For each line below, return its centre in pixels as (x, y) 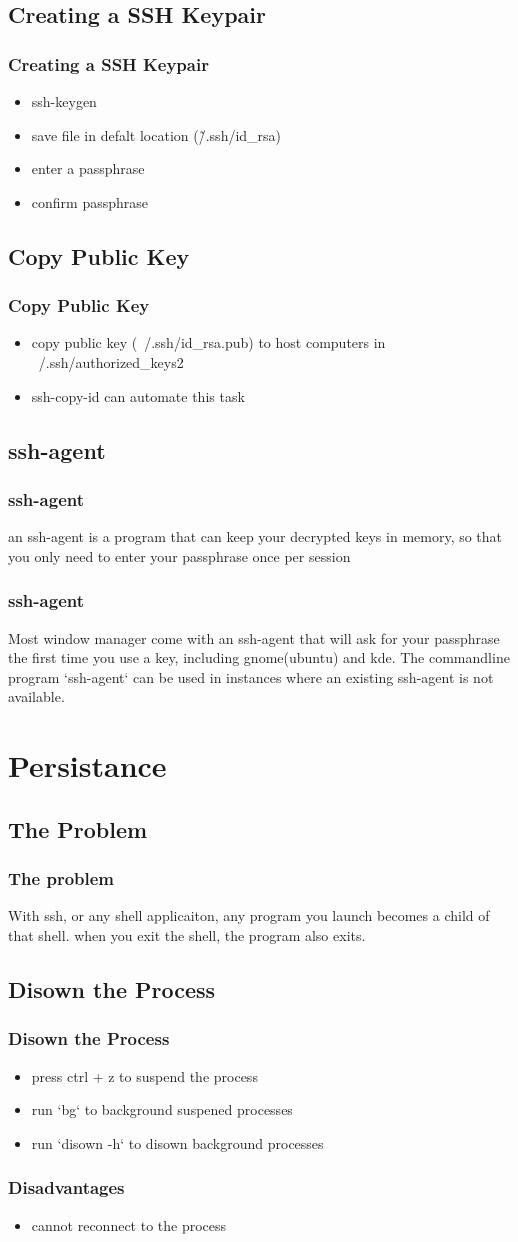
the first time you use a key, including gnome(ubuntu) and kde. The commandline (259, 657)
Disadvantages (66, 1187)
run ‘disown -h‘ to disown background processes (177, 1142)
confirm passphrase (89, 201)
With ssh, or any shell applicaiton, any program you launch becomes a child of (249, 915)
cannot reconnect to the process (129, 1224)
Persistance (87, 765)
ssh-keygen (64, 101)
